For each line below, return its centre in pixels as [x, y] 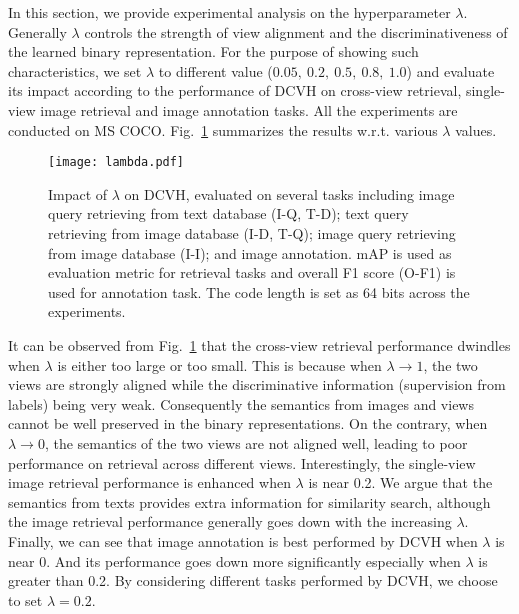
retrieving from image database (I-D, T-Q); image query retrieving [252, 233]
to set [25, 599]
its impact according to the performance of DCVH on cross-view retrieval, [235, 90]
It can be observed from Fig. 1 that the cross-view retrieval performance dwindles [259, 344]
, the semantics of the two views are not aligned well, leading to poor [256, 442]
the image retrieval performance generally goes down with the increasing [230, 521]
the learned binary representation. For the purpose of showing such [213, 51]
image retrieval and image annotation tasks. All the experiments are [249, 109]
